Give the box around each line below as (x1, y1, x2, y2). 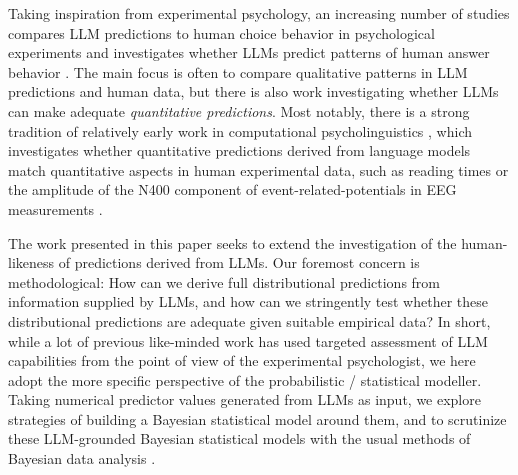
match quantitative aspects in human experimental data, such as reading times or (8, 159, 509, 180)
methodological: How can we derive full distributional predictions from (8, 271, 441, 292)
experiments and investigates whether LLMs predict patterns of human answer (8, 42, 490, 63)
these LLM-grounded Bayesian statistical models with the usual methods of (8, 428, 471, 449)
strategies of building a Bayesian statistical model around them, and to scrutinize (8, 408, 507, 429)
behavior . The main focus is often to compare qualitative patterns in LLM (8, 61, 468, 82)
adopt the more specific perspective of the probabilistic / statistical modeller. (8, 369, 482, 390)
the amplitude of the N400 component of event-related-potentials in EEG (8, 179, 457, 200)
